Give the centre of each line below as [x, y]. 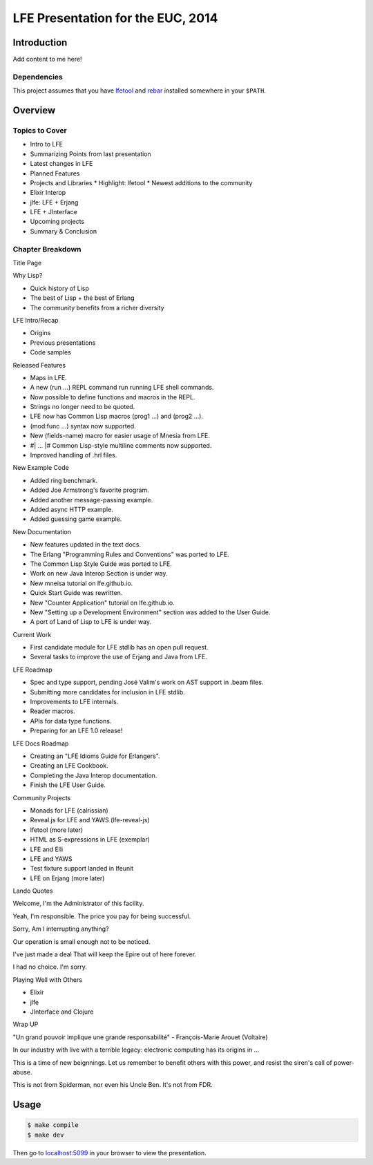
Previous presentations [63, 343]
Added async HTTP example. [71, 509]
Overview [34, 111]
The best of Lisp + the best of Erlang [82, 298]
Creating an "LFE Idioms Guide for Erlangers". [95, 756]
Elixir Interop [48, 193]
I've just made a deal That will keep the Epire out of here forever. [105, 954]
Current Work [32, 634]
